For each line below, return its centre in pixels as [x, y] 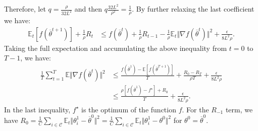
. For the [195, 109]
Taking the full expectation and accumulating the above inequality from [116, 48]
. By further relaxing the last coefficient [193, 9]
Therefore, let [25, 9]
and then [88, 9]
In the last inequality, [37, 109]
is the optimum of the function [129, 109]
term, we [239, 109]
